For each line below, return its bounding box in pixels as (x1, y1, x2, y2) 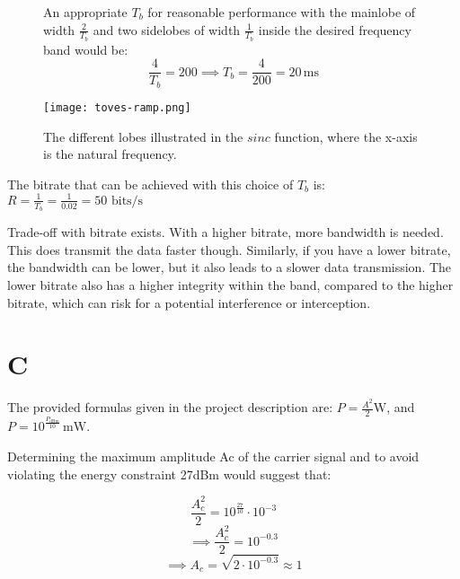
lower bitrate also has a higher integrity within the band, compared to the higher (7, 275, 454, 294)
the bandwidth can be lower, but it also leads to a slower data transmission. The (7, 258, 452, 276)
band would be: (43, 39, 128, 58)
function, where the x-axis (274, 127, 418, 145)
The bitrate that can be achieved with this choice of (7, 174, 294, 193)
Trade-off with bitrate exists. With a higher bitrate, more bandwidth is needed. (7, 223, 444, 241)
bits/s (111, 194, 144, 207)
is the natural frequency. (43, 145, 177, 163)
